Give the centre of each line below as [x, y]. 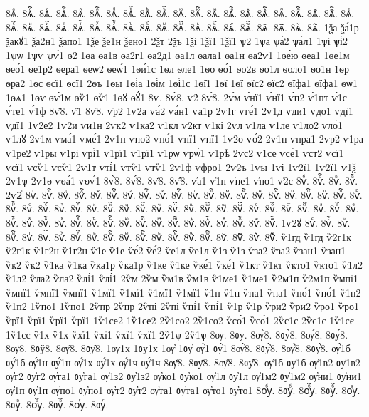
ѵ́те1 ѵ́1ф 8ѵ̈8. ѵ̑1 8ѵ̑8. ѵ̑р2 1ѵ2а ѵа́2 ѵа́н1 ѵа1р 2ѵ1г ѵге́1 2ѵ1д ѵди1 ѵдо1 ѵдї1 [180, 111]
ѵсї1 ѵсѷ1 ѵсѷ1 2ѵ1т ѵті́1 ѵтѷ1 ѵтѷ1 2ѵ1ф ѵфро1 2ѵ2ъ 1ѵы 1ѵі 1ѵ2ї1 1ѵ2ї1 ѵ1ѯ [181, 166]
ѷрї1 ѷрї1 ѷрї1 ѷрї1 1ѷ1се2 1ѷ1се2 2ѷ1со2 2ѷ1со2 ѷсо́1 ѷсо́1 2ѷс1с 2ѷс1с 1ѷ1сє [180, 320]
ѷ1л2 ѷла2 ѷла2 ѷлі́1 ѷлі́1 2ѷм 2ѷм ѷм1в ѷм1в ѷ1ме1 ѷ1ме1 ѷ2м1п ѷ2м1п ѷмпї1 [182, 278]
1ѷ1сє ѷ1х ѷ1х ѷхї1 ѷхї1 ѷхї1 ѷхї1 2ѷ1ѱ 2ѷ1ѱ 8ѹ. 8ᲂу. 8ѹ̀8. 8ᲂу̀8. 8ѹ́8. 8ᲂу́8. [177, 334]
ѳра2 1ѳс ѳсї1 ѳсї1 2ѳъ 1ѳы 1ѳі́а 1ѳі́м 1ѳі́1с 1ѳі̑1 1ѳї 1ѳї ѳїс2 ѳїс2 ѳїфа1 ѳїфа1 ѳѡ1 [182, 82]
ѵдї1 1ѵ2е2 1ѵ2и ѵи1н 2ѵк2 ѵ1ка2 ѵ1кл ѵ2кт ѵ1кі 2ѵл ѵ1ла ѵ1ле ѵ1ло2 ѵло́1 [174, 124]
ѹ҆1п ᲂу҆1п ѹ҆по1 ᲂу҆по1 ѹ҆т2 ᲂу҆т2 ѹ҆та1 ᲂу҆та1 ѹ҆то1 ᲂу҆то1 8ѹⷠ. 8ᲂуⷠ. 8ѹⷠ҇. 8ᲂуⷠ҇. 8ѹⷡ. [183, 390]
